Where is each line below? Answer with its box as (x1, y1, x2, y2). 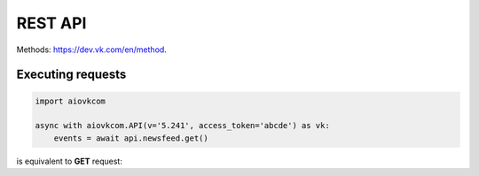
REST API (16, 13, 87, 33)
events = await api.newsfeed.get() (53, 133, 208, 143)
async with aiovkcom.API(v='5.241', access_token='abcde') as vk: (35, 120, 330, 131)
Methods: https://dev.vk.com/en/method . (16, 44, 168, 55)
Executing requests (16, 67, 127, 82)
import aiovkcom (35, 96, 106, 106)
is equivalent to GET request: (16, 156, 123, 166)
